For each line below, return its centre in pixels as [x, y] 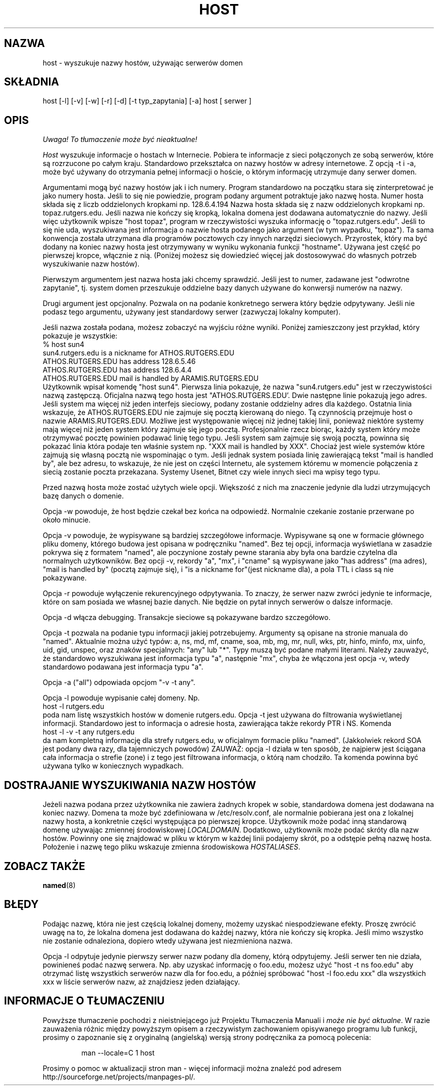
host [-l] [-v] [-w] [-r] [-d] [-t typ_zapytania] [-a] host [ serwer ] [147, 101]
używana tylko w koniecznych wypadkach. [113, 766]
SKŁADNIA [31, 82]
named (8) [59, 885]
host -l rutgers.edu [73, 706]
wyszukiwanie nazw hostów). [91, 264]
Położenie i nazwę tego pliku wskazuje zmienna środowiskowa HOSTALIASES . [171, 847]
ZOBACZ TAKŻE [45, 866]
